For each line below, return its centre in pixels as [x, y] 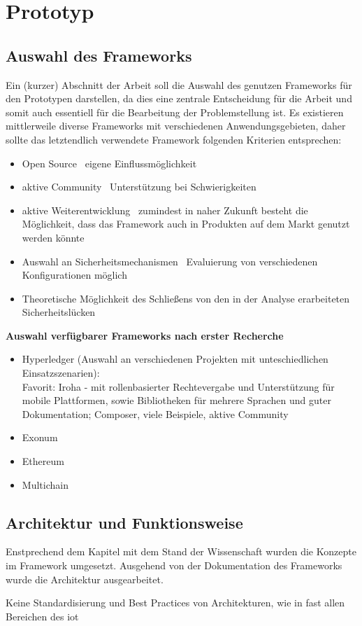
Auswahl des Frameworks [99, 55]
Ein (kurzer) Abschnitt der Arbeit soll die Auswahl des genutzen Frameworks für [179, 84]
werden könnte [53, 237]
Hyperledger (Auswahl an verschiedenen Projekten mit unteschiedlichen [175, 359]
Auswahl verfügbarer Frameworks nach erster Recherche [145, 335]
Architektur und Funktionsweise [124, 522]
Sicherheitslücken [59, 312]
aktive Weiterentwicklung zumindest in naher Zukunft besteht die [165, 210]
